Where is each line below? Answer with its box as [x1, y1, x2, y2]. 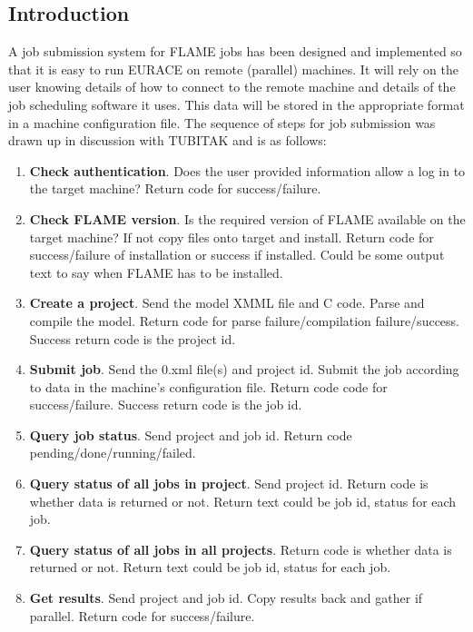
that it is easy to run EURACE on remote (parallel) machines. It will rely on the [8, 59, 459, 78]
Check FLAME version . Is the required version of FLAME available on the [29, 209, 466, 228]
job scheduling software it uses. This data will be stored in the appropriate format [8, 94, 465, 114]
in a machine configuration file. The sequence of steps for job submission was [8, 113, 436, 132]
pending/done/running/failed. [29, 443, 196, 462]
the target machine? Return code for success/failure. [29, 179, 321, 198]
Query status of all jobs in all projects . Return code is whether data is [29, 539, 452, 558]
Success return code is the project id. [29, 329, 236, 348]
